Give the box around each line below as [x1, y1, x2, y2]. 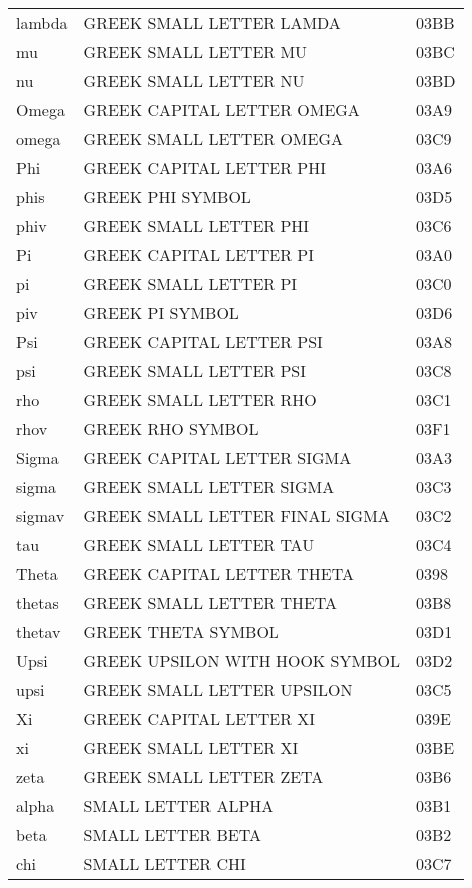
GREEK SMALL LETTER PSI [83, 359, 306, 382]
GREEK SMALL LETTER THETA [83, 591, 338, 614]
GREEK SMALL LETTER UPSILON [83, 678, 353, 701]
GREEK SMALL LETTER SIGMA [83, 475, 335, 498]
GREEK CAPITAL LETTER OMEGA [83, 98, 360, 121]
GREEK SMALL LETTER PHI [83, 214, 310, 237]
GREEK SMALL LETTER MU [83, 40, 308, 63]
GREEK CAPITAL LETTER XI [83, 707, 316, 730]
